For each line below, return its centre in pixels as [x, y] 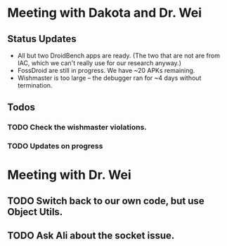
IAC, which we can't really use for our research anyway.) [99, 63]
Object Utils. [35, 212]
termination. [35, 85]
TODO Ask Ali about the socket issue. [91, 236]
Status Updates [42, 39]
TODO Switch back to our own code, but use [106, 201]
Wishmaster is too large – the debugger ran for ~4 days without [109, 78]
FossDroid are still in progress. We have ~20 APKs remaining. [106, 70]
